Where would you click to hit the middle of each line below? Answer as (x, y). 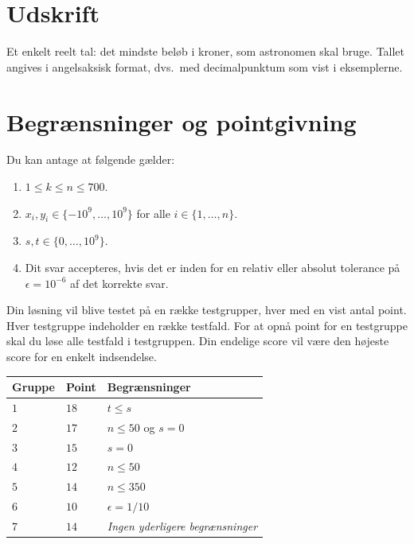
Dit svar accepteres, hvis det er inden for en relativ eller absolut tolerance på (213, 268)
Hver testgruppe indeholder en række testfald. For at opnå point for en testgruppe (207, 325)
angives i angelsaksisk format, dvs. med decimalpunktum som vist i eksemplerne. (205, 66)
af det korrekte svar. (119, 283)
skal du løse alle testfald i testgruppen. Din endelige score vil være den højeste (198, 341)
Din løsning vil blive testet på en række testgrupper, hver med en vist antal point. (207, 310)
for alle (153, 213)
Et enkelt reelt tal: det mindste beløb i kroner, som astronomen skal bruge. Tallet (206, 51)
